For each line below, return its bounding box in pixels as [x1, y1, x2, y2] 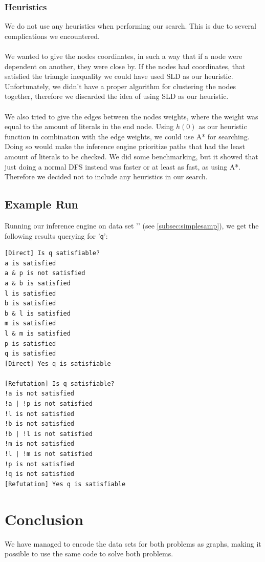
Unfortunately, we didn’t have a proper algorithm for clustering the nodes [5, 80, 236, 91]
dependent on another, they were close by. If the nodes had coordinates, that [5, 60, 246, 71]
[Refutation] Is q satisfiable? [5, 380, 115, 387]
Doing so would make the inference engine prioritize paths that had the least [5, 141, 245, 152]
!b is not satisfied [5, 420, 75, 428]
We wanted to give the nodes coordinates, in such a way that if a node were [5, 51, 242, 61]
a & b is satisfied [5, 279, 71, 287]
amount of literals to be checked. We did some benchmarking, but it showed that [5, 151, 258, 161]
